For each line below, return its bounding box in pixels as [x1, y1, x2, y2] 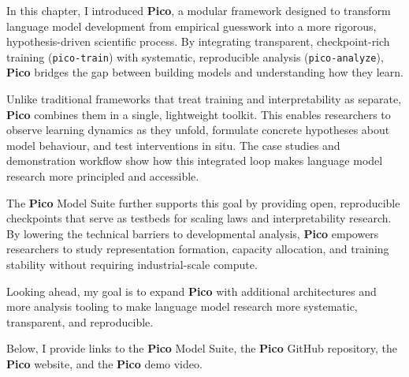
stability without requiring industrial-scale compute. [6, 256, 258, 272]
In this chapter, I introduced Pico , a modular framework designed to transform [6, 2, 391, 18]
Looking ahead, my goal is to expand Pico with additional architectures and [6, 282, 377, 299]
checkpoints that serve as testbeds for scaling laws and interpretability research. [6, 210, 392, 226]
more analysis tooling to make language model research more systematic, [6, 298, 358, 315]
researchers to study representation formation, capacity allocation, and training [6, 241, 389, 257]
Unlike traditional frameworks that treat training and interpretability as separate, [6, 91, 402, 107]
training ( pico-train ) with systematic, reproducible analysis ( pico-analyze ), [6, 48, 384, 65]
